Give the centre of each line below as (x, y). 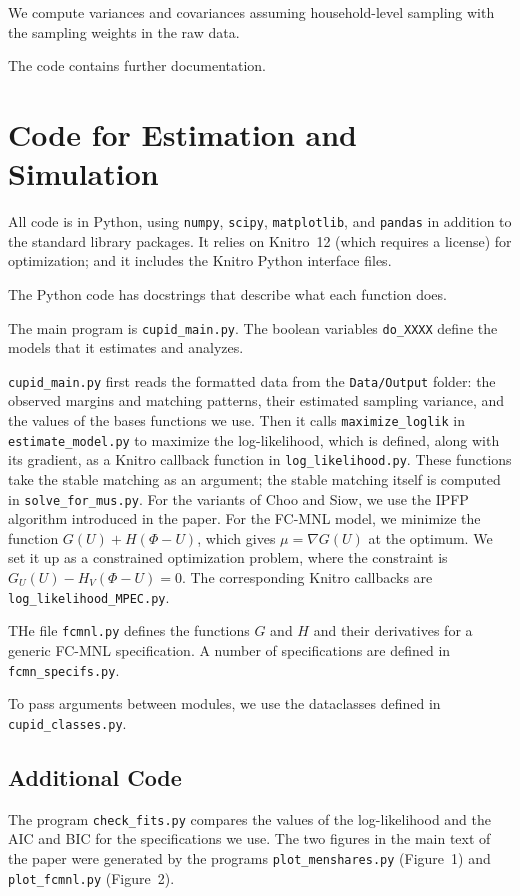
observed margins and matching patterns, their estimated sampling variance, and (256, 400)
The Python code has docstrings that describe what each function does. (227, 293)
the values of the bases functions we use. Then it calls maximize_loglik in (237, 420)
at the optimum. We (430, 537)
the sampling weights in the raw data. (124, 31)
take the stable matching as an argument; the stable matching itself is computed (254, 479)
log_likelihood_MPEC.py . (89, 596)
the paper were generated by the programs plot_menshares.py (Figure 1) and (249, 857)
